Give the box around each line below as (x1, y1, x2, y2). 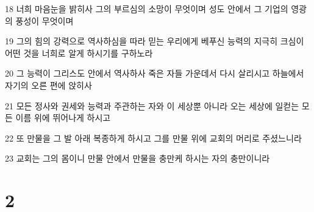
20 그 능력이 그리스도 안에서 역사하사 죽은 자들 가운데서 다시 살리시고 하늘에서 (5, 67, 304, 80)
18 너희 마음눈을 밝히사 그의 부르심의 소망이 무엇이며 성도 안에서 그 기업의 (5, 2, 288, 15)
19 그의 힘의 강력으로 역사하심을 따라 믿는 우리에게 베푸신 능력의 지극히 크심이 (5, 35, 304, 47)
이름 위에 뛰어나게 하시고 (15, 111, 111, 124)
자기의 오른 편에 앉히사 (5, 78, 92, 91)
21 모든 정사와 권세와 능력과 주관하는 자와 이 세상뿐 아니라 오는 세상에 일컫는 (5, 99, 299, 112)
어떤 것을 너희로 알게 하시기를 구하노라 (5, 46, 153, 59)
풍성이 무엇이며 (15, 14, 74, 27)
